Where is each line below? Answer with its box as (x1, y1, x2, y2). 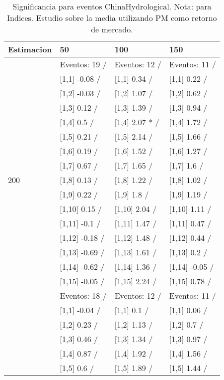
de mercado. (91, 23, 133, 35)
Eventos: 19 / (60, 58, 107, 70)
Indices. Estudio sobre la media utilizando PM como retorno (7, 12, 217, 23)
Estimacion (8, 43, 52, 55)
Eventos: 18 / (60, 290, 107, 301)
